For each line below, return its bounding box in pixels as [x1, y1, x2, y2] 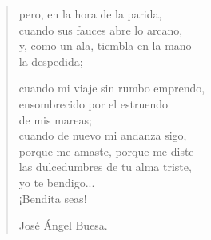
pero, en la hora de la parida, [18, 6, 162, 22]
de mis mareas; [18, 111, 92, 128]
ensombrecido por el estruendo [18, 95, 168, 112]
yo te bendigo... [18, 173, 95, 190]
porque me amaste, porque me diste [18, 142, 194, 159]
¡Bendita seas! [18, 189, 87, 206]
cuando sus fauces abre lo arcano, [18, 21, 183, 38]
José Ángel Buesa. [18, 217, 108, 234]
